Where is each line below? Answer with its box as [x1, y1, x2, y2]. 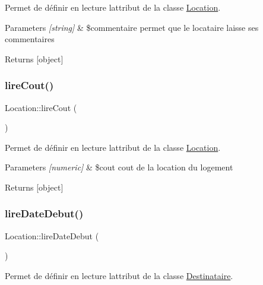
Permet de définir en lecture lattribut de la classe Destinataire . [5, 269, 233, 281]
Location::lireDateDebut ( [5, 229, 99, 242]
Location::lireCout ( [5, 101, 77, 113]
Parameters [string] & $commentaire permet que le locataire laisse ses [5, 21, 259, 33]
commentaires [5, 33, 55, 45]
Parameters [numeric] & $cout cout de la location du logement [5, 161, 233, 173]
